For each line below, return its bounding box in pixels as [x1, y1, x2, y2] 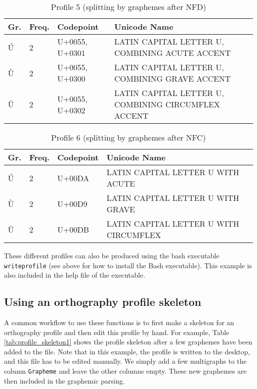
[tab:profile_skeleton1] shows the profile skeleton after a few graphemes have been [4, 337, 253, 347]
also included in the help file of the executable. [4, 270, 145, 280]
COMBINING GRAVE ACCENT [114, 73, 231, 84]
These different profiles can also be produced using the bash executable [4, 250, 219, 260]
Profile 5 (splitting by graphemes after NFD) [51, 1, 206, 12]
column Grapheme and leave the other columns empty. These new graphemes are [4, 366, 247, 376]
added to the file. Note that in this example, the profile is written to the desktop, [4, 346, 250, 356]
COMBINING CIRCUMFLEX [114, 98, 220, 110]
